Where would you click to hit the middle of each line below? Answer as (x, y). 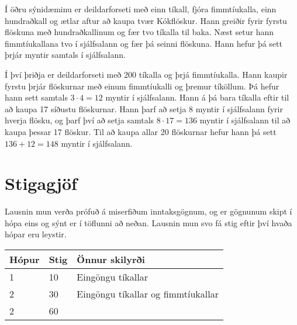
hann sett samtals (36, 97)
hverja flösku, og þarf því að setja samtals (80, 120)
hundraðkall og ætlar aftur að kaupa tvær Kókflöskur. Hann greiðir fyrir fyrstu (146, 20)
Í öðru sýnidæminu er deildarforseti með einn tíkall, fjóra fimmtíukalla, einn (141, 9)
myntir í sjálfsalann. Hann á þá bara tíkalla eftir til (197, 97)
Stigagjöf (41, 183)
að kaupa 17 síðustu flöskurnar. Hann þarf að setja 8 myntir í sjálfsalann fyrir (144, 108)
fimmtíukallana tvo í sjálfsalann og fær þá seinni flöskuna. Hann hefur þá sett (144, 43)
